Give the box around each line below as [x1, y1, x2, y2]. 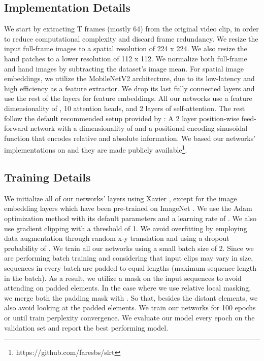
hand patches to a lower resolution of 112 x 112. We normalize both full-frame [4, 53, 247, 63]
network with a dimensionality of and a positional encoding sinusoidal [30, 123, 248, 133]
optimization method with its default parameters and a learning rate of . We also [4, 212, 257, 223]
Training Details [4, 169, 91, 185]
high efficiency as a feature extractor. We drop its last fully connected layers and [4, 83, 255, 93]
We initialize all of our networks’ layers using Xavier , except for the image [4, 193, 237, 203]
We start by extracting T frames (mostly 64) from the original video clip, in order [4, 23, 259, 34]
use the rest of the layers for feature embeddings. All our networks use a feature [4, 93, 252, 103]
